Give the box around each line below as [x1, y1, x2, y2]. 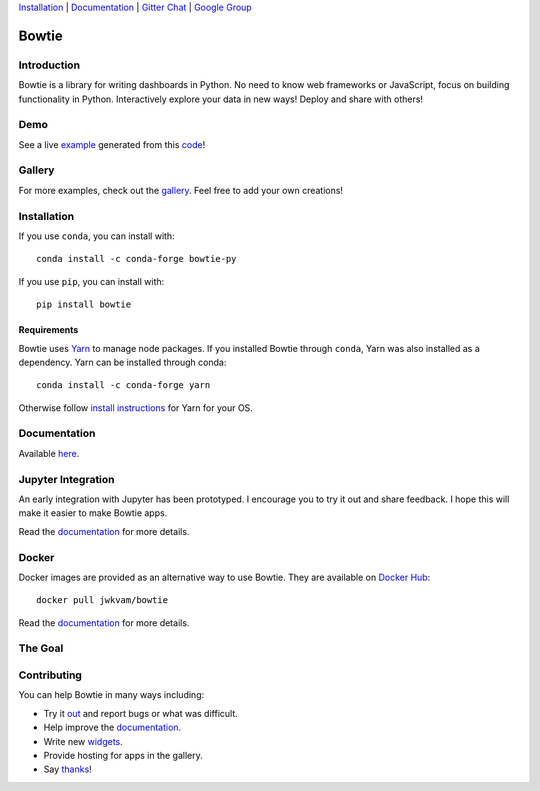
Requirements [18, 324, 79, 336]
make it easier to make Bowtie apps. [18, 507, 168, 519]
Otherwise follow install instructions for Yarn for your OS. [18, 401, 254, 414]
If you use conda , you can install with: [18, 230, 175, 242]
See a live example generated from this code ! [18, 138, 206, 150]
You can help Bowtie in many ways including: [18, 689, 205, 701]
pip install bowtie [36, 299, 132, 310]
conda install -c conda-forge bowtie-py [36, 253, 237, 265]
